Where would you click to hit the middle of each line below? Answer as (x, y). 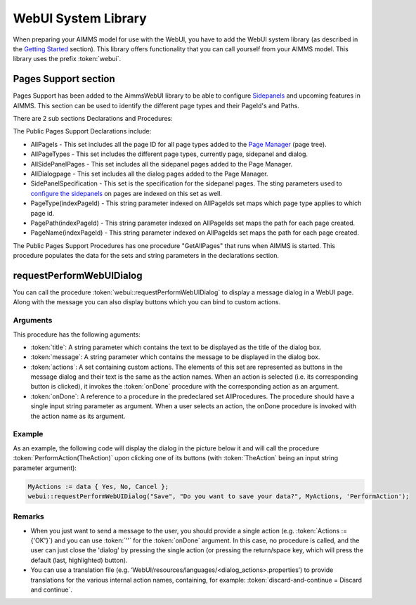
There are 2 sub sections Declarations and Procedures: (93, 119)
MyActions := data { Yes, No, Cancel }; (98, 486)
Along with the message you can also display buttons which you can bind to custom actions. (147, 302)
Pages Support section (64, 79)
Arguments (33, 320)
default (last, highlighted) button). (79, 560)
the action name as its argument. (78, 416)
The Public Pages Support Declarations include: (82, 131)
